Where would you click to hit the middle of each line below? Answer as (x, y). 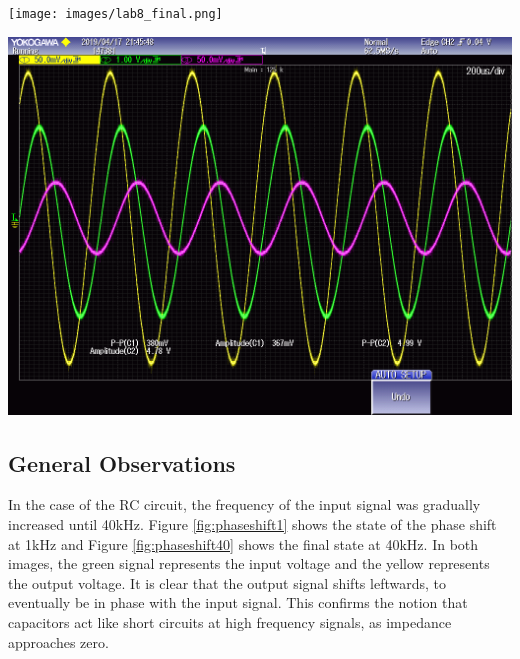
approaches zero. (58, 641)
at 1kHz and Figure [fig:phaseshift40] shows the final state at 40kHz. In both (243, 543)
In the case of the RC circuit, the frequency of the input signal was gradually (244, 504)
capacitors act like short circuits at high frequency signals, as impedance (230, 622)
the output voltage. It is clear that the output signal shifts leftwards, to (227, 582)
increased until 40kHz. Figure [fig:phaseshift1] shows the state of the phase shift (252, 524)
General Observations (122, 462)
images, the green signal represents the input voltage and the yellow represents (249, 563)
